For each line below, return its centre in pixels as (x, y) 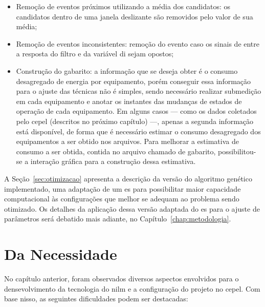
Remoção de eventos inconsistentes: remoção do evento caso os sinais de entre (138, 43)
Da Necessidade (61, 254)
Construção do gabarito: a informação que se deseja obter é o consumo (127, 70)
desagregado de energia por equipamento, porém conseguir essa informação (134, 81)
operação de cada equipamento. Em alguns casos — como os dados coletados (136, 111)
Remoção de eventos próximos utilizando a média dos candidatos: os (123, 6)
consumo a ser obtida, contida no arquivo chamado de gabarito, (116, 151)
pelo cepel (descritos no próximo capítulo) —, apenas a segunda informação (135, 121)
